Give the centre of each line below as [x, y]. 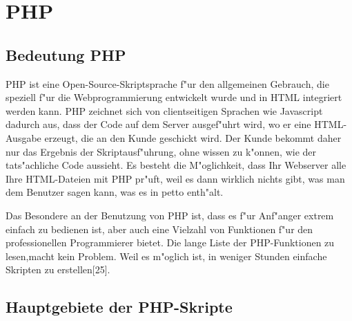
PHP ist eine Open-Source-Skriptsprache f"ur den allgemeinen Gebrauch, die [167, 83]
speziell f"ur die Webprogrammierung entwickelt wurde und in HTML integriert [174, 97]
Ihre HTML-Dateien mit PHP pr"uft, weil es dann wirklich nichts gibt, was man [175, 178]
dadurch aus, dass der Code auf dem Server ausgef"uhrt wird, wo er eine [158, 124]
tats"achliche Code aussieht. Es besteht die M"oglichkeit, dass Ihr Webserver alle [176, 165]
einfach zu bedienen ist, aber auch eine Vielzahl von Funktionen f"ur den [159, 229]
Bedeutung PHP [66, 54]
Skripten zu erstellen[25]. [58, 269]
